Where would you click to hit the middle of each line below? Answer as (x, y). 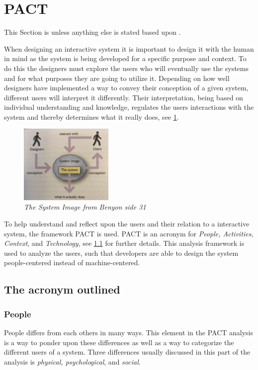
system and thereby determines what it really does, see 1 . (91, 116)
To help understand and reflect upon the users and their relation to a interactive (127, 223)
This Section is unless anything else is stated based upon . (92, 32)
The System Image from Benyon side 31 (85, 207)
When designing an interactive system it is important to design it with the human (129, 48)
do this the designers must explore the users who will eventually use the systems (126, 68)
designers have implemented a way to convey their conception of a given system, (126, 88)
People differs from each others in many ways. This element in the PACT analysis (129, 332)
